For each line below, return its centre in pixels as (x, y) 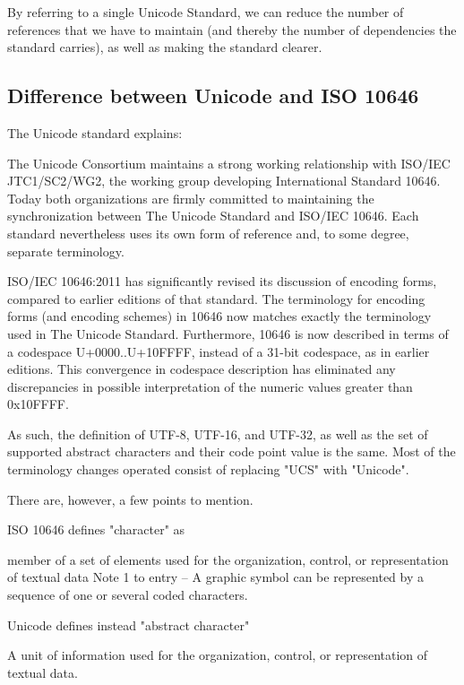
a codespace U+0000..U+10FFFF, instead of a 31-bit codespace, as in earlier (219, 351)
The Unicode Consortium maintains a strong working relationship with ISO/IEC (229, 163)
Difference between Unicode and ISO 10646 (213, 95)
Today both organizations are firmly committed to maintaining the (191, 198)
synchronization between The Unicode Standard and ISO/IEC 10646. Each (213, 216)
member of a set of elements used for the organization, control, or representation (228, 559)
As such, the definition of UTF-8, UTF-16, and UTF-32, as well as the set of (218, 434)
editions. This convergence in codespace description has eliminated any (202, 369)
